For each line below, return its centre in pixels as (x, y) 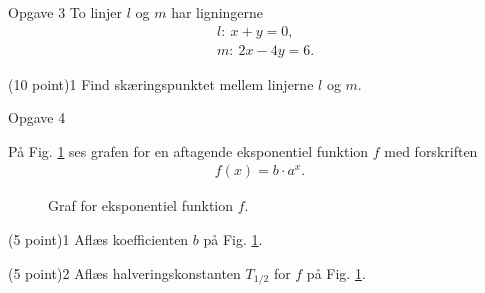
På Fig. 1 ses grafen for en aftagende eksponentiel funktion (188, 150)
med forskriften (431, 150)
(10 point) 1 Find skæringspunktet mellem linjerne (161, 83)
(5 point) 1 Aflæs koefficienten (98, 239)
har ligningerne (217, 12)
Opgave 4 (37, 117)
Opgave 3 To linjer (65, 12)
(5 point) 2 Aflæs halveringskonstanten (124, 272)
